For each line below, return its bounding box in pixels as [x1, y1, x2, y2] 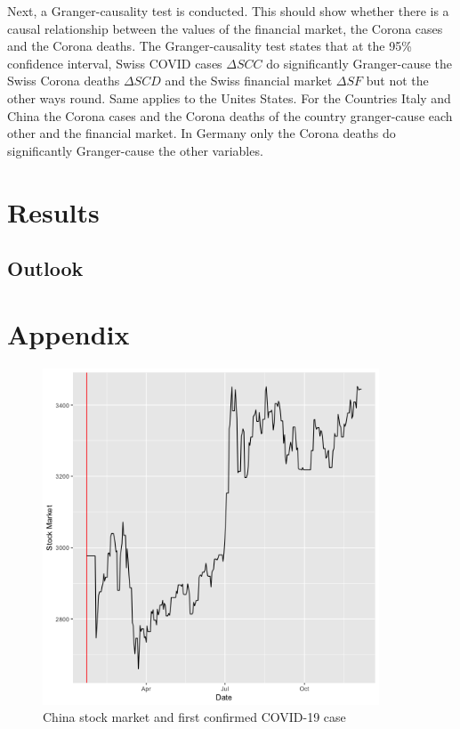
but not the [366, 71, 429, 90]
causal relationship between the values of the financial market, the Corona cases [7, 19, 443, 37]
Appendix [7, 315, 130, 352]
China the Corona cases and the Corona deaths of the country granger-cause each [7, 106, 453, 125]
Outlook [7, 255, 84, 282]
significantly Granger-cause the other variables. [7, 141, 263, 159]
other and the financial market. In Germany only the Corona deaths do [7, 124, 396, 142]
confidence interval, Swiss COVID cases [7, 53, 222, 72]
